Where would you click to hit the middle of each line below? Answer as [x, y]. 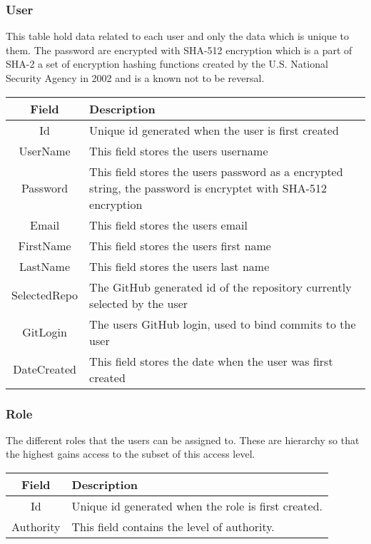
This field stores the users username [179, 150]
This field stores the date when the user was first [211, 361]
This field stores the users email [168, 225]
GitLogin [45, 332]
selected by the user [139, 303]
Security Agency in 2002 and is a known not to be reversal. [135, 78]
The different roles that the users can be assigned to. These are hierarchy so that [183, 440]
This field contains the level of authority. [173, 527]
